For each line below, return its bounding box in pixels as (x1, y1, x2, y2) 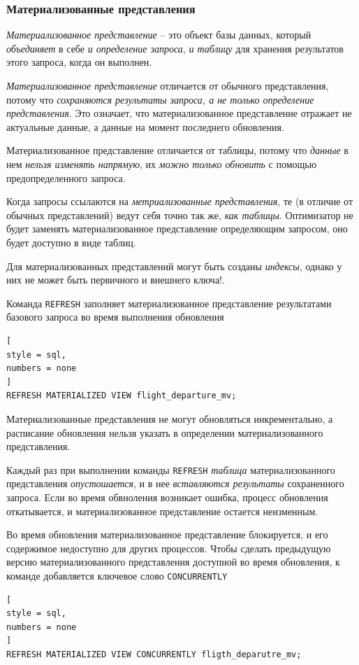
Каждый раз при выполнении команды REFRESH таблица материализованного (6, 462, 335, 477)
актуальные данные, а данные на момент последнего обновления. (6, 119, 284, 134)
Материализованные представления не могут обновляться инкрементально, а (6, 411, 333, 426)
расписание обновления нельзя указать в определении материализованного (6, 425, 323, 440)
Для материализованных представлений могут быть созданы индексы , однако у (6, 258, 342, 273)
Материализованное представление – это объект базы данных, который (6, 27, 312, 42)
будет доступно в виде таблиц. (6, 234, 136, 249)
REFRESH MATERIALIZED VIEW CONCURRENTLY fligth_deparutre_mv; (6, 649, 302, 659)
